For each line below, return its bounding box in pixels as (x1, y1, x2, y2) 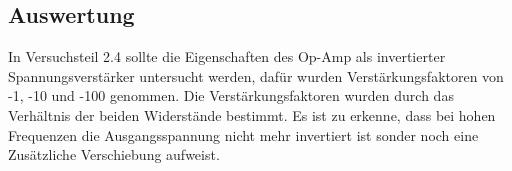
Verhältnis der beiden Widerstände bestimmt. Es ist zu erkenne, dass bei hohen (8, 104, 496, 125)
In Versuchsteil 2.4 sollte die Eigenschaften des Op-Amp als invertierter (8, 46, 446, 67)
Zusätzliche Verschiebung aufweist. (8, 144, 220, 165)
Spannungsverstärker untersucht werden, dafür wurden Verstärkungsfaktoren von (8, 65, 504, 86)
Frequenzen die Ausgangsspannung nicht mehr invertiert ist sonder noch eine (8, 124, 479, 145)
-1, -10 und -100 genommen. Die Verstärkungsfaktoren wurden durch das (8, 85, 454, 106)
